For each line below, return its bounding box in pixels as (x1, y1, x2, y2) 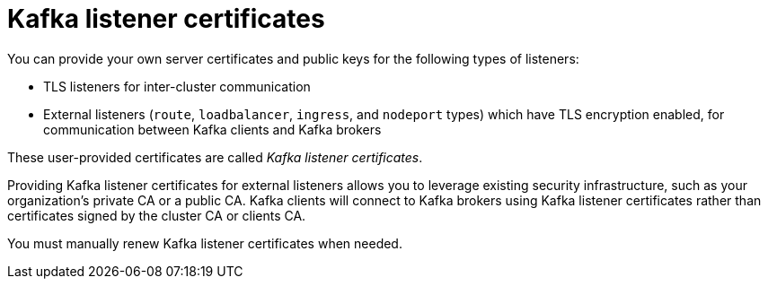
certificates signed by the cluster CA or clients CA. (7, 207, 306, 223)
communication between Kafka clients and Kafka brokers (43, 121, 382, 137)
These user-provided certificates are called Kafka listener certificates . (7, 149, 423, 165)
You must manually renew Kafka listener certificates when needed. (7, 235, 402, 251)
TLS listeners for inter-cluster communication (43, 78, 311, 94)
